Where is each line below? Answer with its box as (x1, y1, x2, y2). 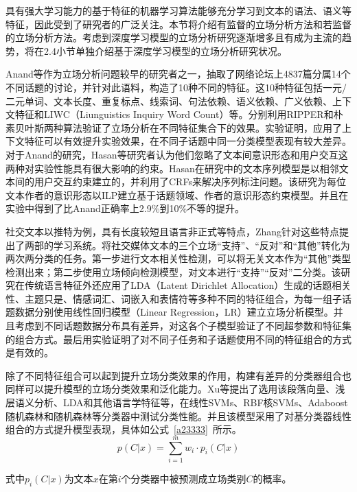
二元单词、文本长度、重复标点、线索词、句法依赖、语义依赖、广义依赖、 (5, 93, 332, 108)
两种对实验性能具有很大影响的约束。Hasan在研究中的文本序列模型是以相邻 (5, 161, 339, 175)
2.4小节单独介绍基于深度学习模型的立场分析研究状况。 (43, 43, 287, 58)
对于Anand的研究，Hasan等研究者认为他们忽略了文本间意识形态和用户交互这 (5, 147, 348, 161)
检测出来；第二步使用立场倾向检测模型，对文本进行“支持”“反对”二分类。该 (5, 264, 341, 279)
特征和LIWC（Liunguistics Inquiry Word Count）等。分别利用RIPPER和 (14, 107, 334, 121)
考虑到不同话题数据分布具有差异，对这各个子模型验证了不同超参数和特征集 (14, 318, 352, 333)
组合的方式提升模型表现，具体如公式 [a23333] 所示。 (5, 422, 242, 436)
